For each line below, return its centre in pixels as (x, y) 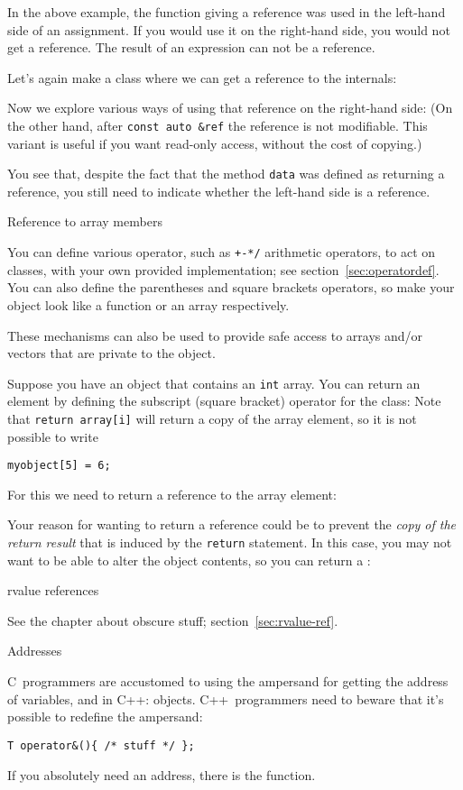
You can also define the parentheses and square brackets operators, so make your (231, 287)
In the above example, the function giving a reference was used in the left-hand (227, 12)
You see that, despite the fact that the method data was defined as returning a (226, 174)
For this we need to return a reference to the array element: (172, 494)
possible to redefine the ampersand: (105, 717)
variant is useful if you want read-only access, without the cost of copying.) (215, 143)
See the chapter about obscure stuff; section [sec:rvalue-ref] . (173, 620)
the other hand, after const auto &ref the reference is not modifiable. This (218, 125)
